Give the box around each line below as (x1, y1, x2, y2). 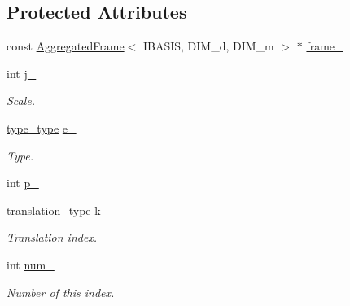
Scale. (7, 92, 36, 109)
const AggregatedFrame (7, 37, 125, 55)
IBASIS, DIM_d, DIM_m (142, 37, 274, 55)
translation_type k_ (7, 201, 110, 218)
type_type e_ (7, 119, 77, 136)
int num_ (7, 256, 55, 273)
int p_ (7, 174, 39, 191)
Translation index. (7, 229, 98, 246)
